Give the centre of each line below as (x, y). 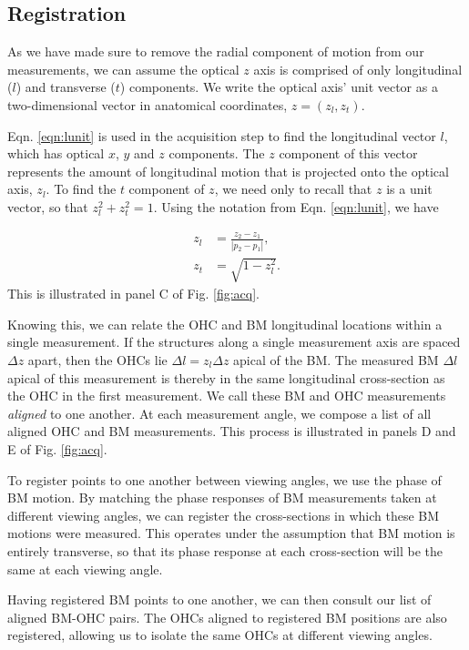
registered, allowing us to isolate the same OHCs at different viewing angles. (220, 635)
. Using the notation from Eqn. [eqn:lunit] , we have (296, 206)
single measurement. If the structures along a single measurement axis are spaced (234, 342)
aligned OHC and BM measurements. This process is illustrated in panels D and (232, 431)
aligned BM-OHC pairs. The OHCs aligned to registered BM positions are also (227, 617)
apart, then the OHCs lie (97, 359)
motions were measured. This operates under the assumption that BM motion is (231, 533)
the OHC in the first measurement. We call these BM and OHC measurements (227, 396)
